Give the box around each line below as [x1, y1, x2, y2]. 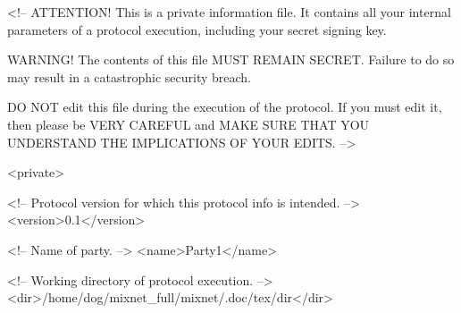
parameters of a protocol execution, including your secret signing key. [7, 20, 387, 38]
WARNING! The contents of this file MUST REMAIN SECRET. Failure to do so [7, 50, 455, 69]
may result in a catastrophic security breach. [7, 67, 251, 86]
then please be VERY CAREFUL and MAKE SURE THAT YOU [7, 114, 370, 133]
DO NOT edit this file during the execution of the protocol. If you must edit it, [7, 97, 442, 116]
